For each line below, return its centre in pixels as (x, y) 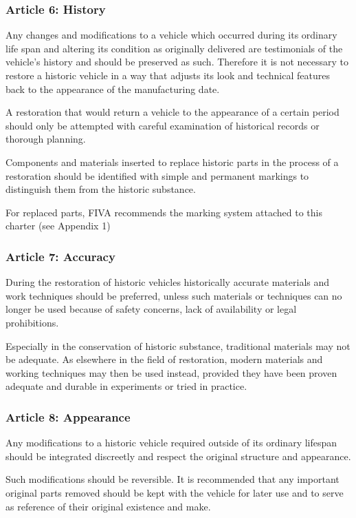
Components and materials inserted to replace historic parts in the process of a (172, 162)
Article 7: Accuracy (60, 256)
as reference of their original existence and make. (108, 506)
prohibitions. (32, 322)
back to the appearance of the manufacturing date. (113, 89)
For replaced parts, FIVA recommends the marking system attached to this (164, 212)
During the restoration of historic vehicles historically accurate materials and (168, 282)
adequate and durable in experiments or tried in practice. (126, 386)
